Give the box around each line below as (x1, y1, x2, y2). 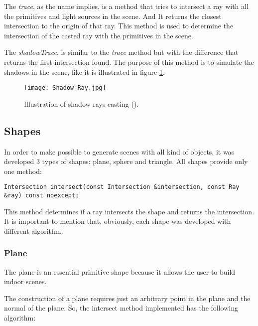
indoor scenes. (4, 276, 47, 287)
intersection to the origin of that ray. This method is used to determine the (4, 20, 234, 31)
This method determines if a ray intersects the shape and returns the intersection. (4, 206, 255, 216)
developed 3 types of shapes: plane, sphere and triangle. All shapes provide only (4, 156, 248, 166)
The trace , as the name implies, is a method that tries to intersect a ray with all (4, 1, 249, 11)
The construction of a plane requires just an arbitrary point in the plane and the (4, 293, 251, 303)
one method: (4, 165, 42, 176)
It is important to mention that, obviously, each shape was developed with (4, 216, 231, 226)
